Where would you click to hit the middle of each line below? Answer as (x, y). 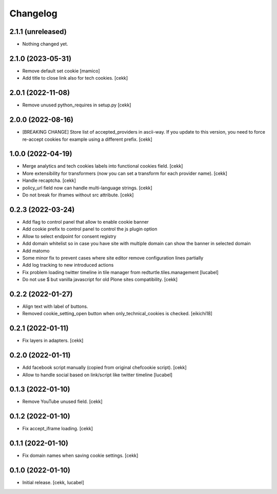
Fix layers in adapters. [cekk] (53, 341)
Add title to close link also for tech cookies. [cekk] (75, 78)
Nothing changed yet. (45, 44)
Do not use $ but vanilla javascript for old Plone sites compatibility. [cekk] (100, 280)
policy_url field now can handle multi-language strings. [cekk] (87, 188)
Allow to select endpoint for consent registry (69, 236)
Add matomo (36, 251)
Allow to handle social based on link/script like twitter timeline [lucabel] (97, 375)
